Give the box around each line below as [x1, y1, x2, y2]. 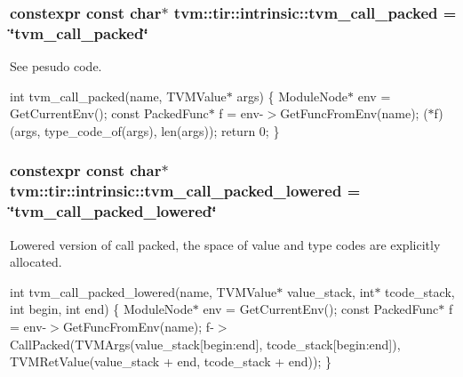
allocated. [10, 253, 62, 271]
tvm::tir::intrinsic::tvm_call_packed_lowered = [10, 180, 361, 202]
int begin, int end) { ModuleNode [10, 300, 193, 318]
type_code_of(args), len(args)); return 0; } [44, 121, 280, 140]
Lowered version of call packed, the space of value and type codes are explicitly [10, 235, 441, 253]
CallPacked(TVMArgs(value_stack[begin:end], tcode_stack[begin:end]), [10, 334, 401, 353]
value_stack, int [286, 282, 375, 301]
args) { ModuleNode [236, 86, 348, 105]
